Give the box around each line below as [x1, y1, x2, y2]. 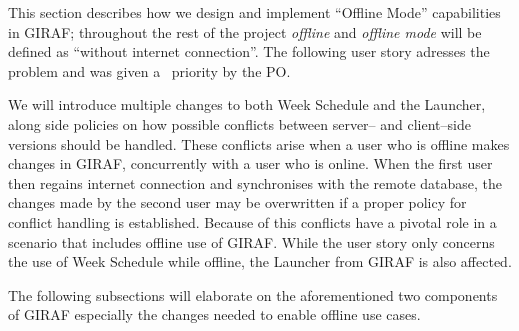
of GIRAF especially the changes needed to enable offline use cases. [8, 304, 421, 325]
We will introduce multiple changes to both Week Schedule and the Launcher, [8, 94, 486, 115]
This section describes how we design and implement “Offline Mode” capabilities [8, 2, 501, 22]
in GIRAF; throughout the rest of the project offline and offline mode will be [8, 21, 482, 42]
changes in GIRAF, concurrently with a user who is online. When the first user [8, 153, 493, 174]
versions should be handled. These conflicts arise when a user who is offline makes [8, 133, 510, 154]
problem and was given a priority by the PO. [8, 60, 291, 81]
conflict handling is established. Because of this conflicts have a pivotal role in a [8, 211, 497, 232]
